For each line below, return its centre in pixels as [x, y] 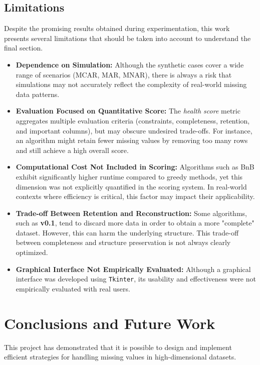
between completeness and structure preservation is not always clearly [123, 242]
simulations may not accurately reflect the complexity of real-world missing [131, 84]
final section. [24, 48]
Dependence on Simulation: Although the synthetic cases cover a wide [130, 64]
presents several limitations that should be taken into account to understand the [127, 38]
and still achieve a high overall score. [72, 150]
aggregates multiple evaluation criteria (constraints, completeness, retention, [133, 120]
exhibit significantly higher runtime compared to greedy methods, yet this [129, 176]
